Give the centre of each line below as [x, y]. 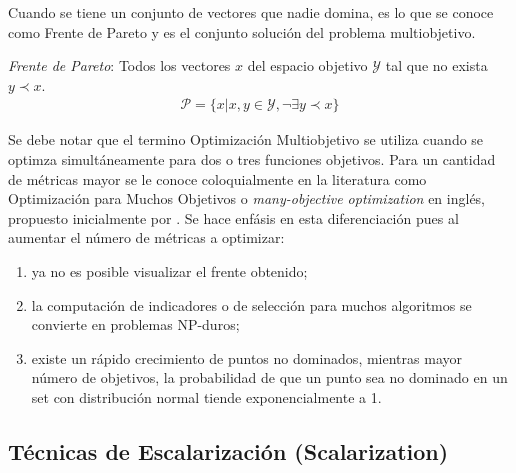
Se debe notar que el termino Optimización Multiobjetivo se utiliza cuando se [246, 139]
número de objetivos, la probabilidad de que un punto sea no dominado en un [269, 377]
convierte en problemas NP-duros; [135, 324]
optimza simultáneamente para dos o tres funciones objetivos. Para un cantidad [252, 159]
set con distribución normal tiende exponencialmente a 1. [206, 396]
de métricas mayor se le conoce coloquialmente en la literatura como [217, 178]
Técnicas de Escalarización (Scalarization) [228, 450]
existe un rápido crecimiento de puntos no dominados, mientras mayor [246, 357]
